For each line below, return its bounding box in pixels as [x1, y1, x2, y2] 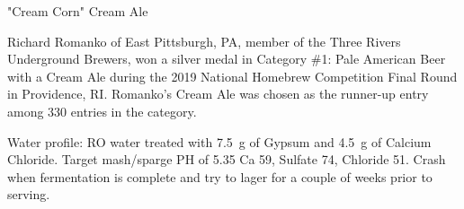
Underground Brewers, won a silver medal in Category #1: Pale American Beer [7, 49, 446, 68]
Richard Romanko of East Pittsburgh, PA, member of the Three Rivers [7, 31, 401, 50]
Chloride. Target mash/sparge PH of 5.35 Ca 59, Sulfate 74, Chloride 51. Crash [7, 150, 446, 169]
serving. [7, 185, 50, 204]
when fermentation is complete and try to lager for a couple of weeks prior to [7, 167, 433, 186]
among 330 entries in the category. [7, 101, 197, 120]
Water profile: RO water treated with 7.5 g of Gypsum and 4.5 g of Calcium [7, 132, 432, 151]
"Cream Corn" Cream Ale [7, 2, 148, 20]
